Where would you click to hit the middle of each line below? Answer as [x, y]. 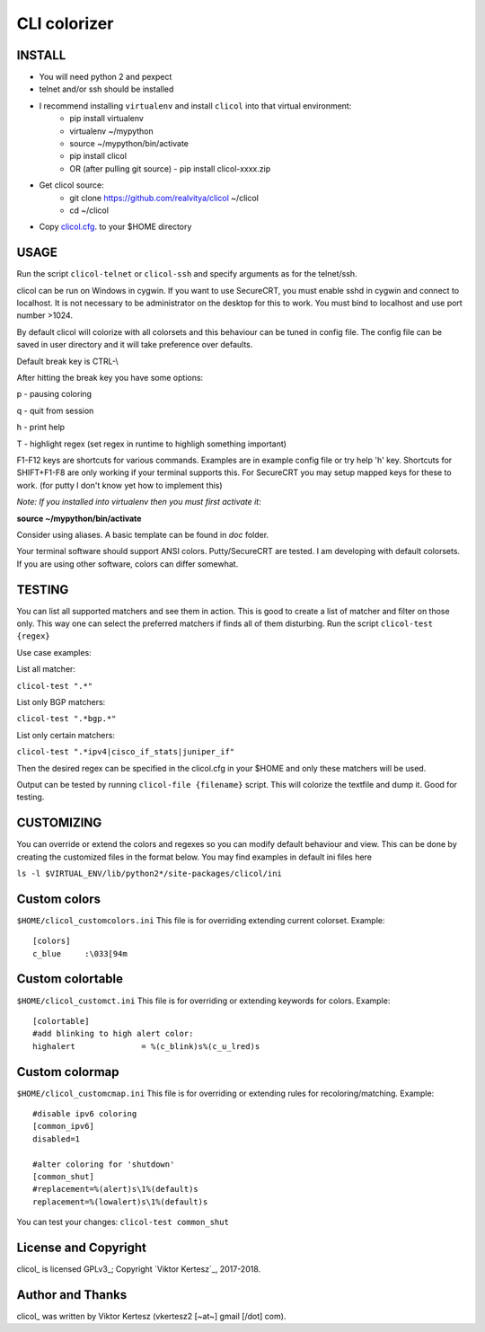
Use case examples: [54, 652]
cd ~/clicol [89, 210]
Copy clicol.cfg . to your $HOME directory [115, 227]
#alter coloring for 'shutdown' [104, 1164]
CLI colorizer [65, 23]
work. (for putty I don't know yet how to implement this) [120, 485]
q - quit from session [55, 410]
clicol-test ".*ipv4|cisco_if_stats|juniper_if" [126, 752]
